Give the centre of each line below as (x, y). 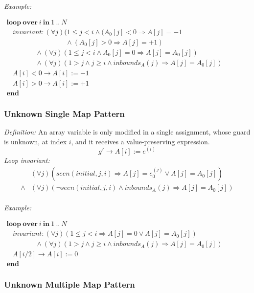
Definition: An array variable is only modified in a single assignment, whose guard (127, 132)
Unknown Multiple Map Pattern (69, 284)
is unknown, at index (35, 141)
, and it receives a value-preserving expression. (140, 141)
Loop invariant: (27, 160)
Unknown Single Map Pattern (64, 113)
